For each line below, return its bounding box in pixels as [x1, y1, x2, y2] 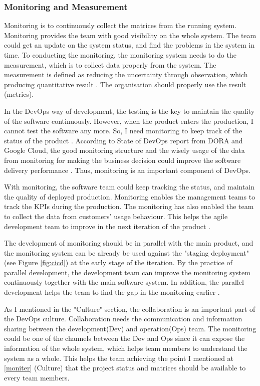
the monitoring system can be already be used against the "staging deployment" [4, 247, 249, 258]
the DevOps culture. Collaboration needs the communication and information [4, 313, 242, 324]
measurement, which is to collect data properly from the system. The [4, 59, 216, 70]
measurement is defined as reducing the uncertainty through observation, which [4, 69, 248, 80]
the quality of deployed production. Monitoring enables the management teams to [4, 191, 255, 202]
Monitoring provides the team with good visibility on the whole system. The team [4, 30, 256, 40]
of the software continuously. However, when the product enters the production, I [4, 115, 253, 126]
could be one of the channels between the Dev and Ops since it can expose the [4, 333, 245, 343]
